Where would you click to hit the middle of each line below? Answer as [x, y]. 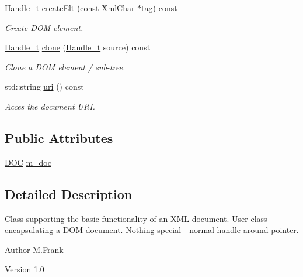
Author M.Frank [34, 249]
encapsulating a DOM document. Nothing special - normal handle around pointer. [152, 230]
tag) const [159, 8]
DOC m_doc [28, 162]
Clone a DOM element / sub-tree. [65, 66]
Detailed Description [69, 194]
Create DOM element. [44, 27]
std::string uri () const [44, 86]
